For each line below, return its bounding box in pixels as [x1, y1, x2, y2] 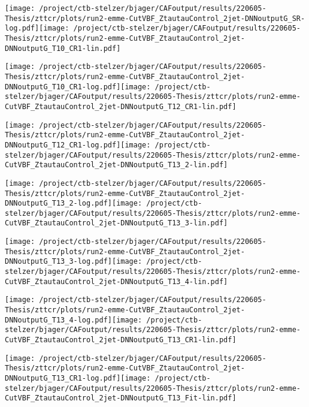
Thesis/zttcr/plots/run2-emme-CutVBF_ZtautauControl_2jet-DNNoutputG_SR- [5, 14, 305, 23]
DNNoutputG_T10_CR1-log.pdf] [5, 82, 121, 91]
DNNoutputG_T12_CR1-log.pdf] [5, 140, 121, 149]
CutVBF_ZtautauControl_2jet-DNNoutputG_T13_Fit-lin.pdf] [5, 394, 237, 403]
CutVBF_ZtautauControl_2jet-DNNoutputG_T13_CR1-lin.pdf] [5, 336, 237, 345]
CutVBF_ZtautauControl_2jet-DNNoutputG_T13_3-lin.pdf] [5, 219, 228, 228]
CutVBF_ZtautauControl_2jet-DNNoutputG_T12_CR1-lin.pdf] [5, 102, 237, 111]
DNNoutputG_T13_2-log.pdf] [5, 199, 112, 208]
